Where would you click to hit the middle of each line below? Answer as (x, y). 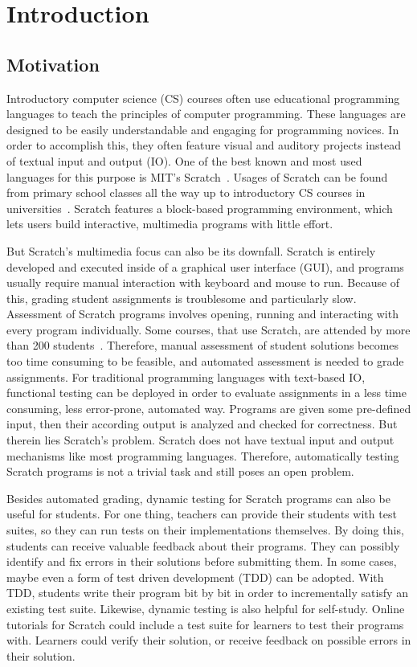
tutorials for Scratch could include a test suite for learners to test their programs (205, 624)
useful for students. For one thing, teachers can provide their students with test (202, 514)
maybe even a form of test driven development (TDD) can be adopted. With (195, 577)
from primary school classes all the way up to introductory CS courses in (186, 192)
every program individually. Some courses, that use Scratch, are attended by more (208, 329)
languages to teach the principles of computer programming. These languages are (206, 114)
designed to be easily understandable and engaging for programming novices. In (203, 129)
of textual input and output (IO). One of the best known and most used (184, 160)
